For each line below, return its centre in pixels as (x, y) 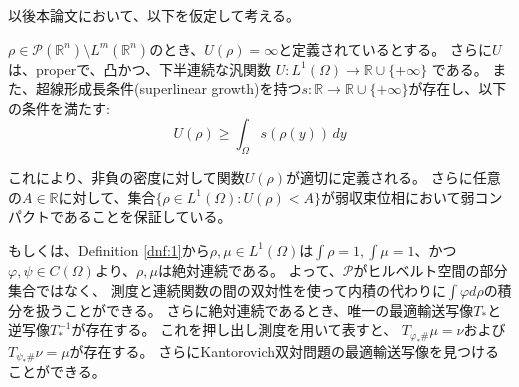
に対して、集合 (107, 196)
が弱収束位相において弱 (397, 196)
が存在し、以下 (457, 88)
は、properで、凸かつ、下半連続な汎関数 (140, 68)
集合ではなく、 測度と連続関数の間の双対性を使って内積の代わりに (227, 289)
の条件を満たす (57, 107)
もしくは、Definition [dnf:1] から (109, 249)
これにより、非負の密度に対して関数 (126, 177)
